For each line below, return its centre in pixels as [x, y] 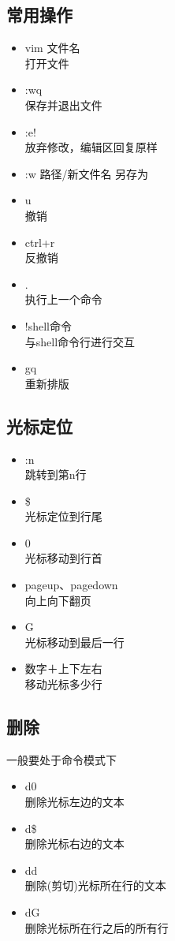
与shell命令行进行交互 [80, 341]
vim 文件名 [52, 48]
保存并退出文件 [63, 105]
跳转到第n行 [56, 474]
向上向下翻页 [58, 600]
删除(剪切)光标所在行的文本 [95, 885]
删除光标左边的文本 [74, 802]
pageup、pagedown [71, 585]
